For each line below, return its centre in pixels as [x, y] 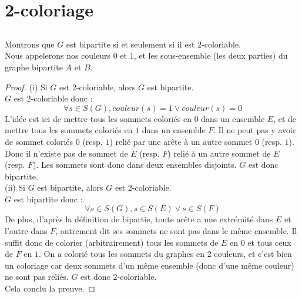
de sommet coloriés [39, 141]
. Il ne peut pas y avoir [255, 130]
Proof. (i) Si [26, 87]
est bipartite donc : [48, 199]
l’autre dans [26, 231]
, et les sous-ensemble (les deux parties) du [211, 55]
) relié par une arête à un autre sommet [181, 141]
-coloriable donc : [62, 98]
